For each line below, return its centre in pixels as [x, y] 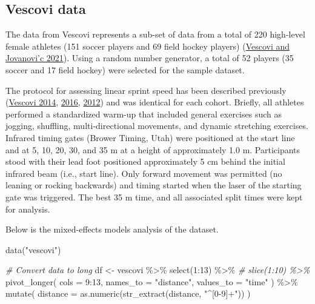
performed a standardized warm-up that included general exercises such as [144, 114]
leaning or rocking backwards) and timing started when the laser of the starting [154, 185]
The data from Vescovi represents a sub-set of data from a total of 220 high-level [155, 34]
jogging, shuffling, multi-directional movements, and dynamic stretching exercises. [157, 126]
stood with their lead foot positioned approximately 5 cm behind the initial [145, 161]
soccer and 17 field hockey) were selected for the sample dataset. [125, 69]
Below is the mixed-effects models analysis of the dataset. [112, 229]
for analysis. [28, 209]
